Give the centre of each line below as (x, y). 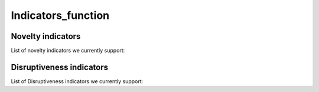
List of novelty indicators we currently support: (68, 51)
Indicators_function (60, 15)
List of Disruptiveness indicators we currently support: (77, 81)
